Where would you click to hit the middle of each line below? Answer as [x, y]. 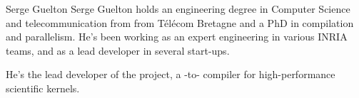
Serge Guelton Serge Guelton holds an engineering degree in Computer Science [178, 9]
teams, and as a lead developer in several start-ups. [118, 50]
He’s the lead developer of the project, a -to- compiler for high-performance [171, 74]
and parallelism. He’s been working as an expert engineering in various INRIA [177, 37]
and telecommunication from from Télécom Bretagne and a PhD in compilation [180, 22]
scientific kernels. [43, 88]
